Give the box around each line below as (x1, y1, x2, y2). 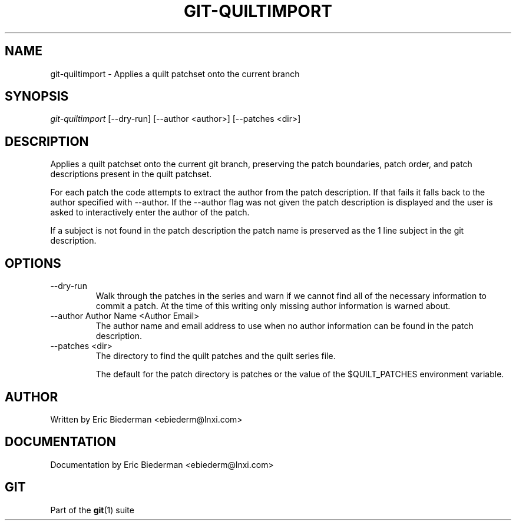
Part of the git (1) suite (50, 504, 134, 515)
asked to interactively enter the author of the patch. (50, 207, 250, 218)
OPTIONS (5, 255, 61, 271)
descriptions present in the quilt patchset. (50, 169, 212, 180)
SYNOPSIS (5, 89, 69, 104)
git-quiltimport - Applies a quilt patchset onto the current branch (50, 68, 300, 79)
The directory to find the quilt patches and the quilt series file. (95, 351, 336, 361)
